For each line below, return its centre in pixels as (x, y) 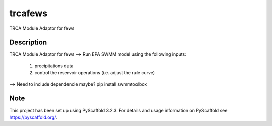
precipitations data (54, 66)
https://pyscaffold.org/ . (33, 117)
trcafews (28, 13)
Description (28, 42)
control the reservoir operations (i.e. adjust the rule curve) (95, 73)
